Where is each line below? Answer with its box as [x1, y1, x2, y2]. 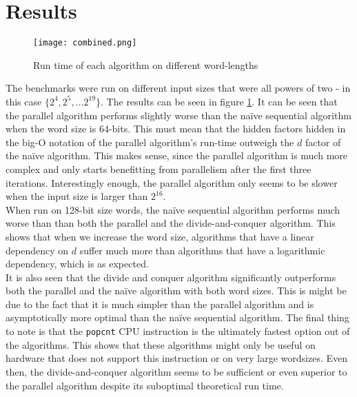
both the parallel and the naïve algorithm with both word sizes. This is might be [6, 283, 347, 298]
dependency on [6, 243, 69, 257]
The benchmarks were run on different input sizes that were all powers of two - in [6, 81, 351, 95]
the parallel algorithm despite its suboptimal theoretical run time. [6, 378, 284, 392]
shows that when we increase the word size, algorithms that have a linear [6, 229, 314, 243]
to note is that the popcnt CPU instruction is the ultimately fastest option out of [6, 324, 350, 338]
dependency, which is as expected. [6, 256, 149, 271]
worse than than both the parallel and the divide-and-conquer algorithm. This [6, 216, 336, 230]
